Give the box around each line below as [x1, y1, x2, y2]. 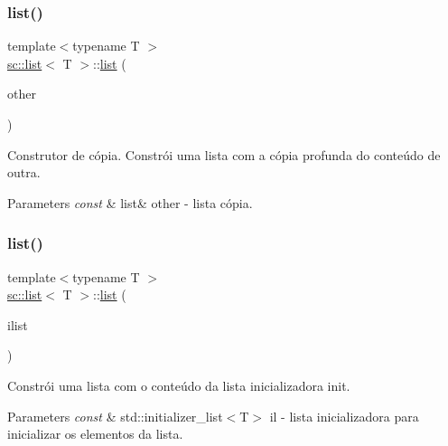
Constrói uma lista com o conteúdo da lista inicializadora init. [7, 375, 350, 394]
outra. [7, 163, 41, 182]
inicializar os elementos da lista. [7, 424, 183, 443]
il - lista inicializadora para [269, 406, 419, 425]
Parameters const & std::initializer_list [7, 406, 223, 425]
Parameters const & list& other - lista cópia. [7, 193, 253, 212]
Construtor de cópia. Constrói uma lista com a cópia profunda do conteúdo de [7, 145, 441, 164]
